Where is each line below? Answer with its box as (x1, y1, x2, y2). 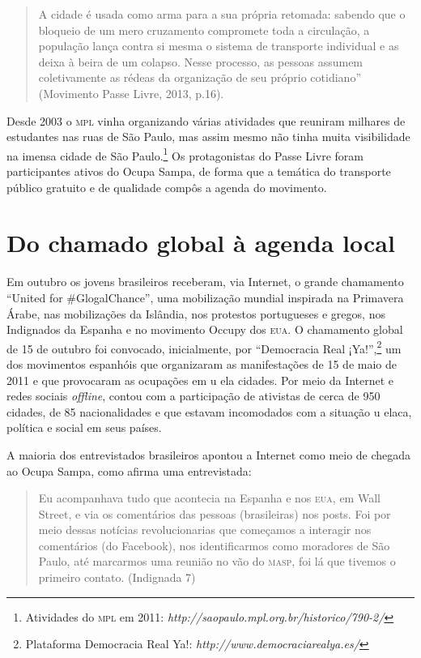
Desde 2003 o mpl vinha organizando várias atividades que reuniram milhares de (6, 112, 406, 129)
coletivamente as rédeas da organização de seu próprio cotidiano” (38, 69, 361, 86)
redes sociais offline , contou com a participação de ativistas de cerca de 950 (6, 387, 381, 404)
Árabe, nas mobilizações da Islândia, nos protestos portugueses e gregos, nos (6, 305, 385, 322)
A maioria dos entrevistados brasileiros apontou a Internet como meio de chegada (6, 446, 411, 463)
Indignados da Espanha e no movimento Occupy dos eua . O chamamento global (6, 321, 403, 338)
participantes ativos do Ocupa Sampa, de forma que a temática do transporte (6, 163, 391, 179)
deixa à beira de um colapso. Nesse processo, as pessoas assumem (38, 53, 364, 70)
